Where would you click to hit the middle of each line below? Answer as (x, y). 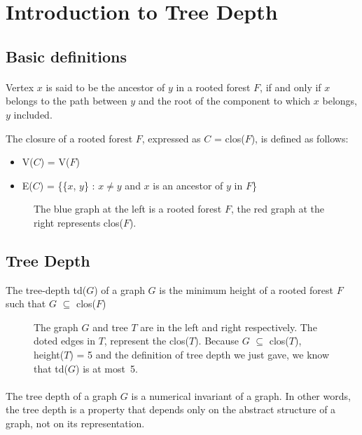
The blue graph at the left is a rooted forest (128, 209)
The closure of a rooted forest (69, 138)
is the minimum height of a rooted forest (246, 289)
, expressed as (171, 138)
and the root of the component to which (224, 101)
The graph (56, 327)
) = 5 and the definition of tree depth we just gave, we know (200, 355)
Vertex (20, 87)
